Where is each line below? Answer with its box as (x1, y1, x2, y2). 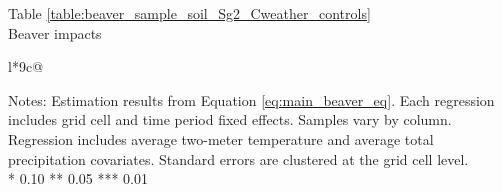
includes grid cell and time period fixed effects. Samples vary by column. (8, 109, 452, 130)
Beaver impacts (8, 22, 102, 43)
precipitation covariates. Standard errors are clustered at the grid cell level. (8, 148, 469, 169)
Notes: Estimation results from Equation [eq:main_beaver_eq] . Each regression (8, 89, 495, 110)
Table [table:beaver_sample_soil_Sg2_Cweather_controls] (8, 3, 371, 23)
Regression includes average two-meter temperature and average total (8, 128, 434, 149)
